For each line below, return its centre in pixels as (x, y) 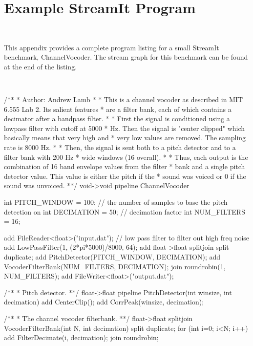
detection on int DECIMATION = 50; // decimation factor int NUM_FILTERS (125, 211)
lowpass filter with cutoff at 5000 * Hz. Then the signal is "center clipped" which (125, 128)
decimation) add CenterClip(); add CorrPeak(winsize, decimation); (104, 302)
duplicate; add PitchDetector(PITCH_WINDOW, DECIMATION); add (112, 257)
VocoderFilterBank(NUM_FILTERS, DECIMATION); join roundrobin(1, (115, 266)
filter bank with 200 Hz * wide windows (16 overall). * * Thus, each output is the (126, 157)
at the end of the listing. (41, 66)
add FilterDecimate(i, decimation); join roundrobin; (81, 337)
